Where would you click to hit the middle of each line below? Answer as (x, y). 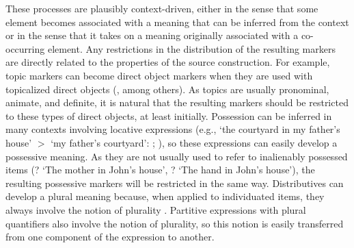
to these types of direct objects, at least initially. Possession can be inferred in (169, 115)
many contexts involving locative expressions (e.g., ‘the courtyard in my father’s (173, 129)
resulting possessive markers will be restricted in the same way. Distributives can (175, 183)
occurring (25, 48)
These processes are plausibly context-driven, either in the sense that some (162, 8)
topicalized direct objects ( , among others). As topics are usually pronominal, (167, 89)
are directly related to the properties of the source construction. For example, (168, 62)
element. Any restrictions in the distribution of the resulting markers (191, 48)
